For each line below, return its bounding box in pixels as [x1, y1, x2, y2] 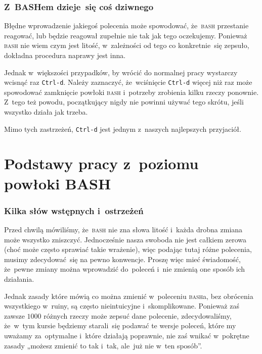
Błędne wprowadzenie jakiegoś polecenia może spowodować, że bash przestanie [4, 20, 249, 31]
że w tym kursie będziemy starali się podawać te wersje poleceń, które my [4, 320, 236, 331]
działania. [4, 274, 34, 284]
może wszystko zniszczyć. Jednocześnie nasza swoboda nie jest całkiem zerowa [4, 234, 247, 244]
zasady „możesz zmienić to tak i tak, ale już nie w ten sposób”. [4, 340, 202, 350]
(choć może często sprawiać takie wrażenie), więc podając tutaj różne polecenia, [4, 244, 252, 255]
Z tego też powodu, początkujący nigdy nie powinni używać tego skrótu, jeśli [4, 96, 244, 107]
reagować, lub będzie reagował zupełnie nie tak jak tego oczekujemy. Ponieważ [4, 30, 247, 40]
